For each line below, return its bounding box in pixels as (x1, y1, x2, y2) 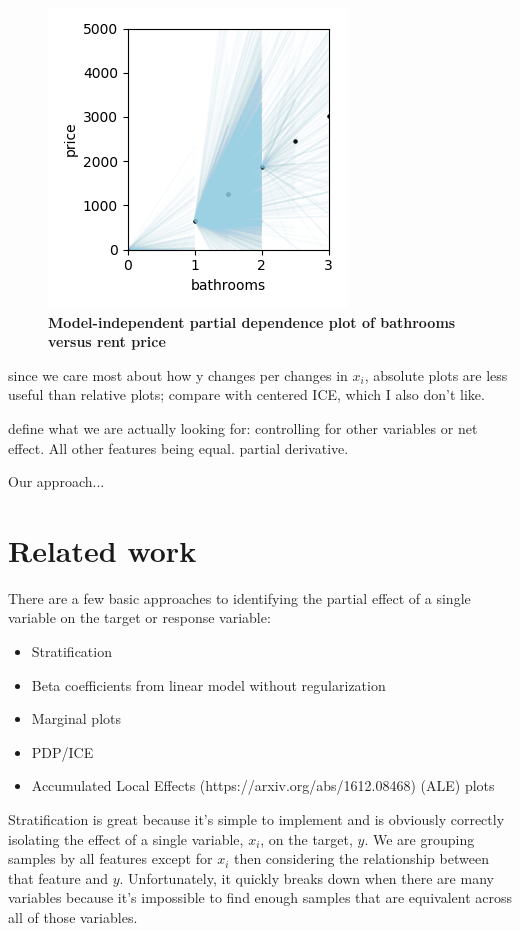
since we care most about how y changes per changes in (8, 364, 348, 385)
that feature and (8, 867, 109, 888)
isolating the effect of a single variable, (8, 828, 244, 849)
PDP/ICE (31, 741, 94, 762)
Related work (8, 529, 197, 570)
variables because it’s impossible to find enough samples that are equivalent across (8, 887, 512, 908)
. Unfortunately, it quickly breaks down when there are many (119, 867, 494, 888)
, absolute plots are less (364, 364, 508, 385)
